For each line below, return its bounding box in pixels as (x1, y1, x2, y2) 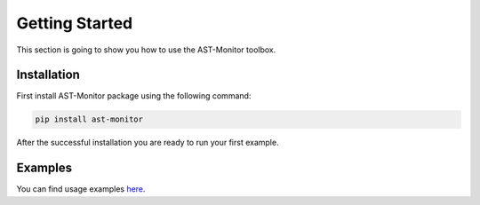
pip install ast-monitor (35, 114, 144, 124)
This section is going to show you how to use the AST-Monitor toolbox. (16, 44, 276, 55)
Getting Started (16, 13, 133, 33)
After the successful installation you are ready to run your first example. (16, 138, 279, 148)
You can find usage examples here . (16, 184, 146, 194)
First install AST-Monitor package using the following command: (16, 91, 252, 101)
